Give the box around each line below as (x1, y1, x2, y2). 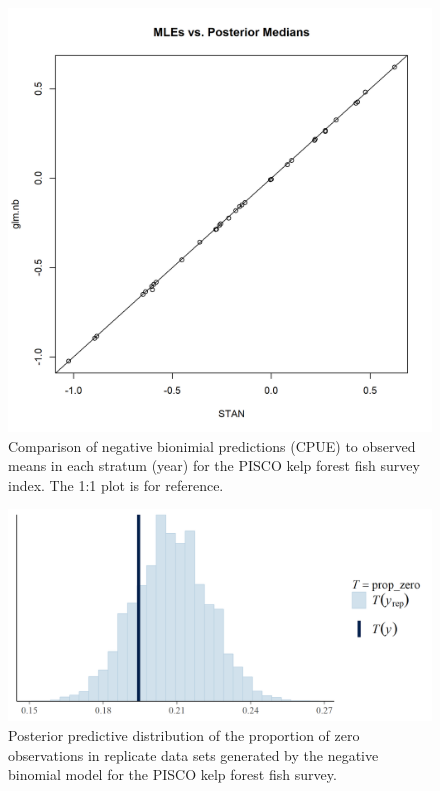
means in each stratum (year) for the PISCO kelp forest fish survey (8, 455, 420, 476)
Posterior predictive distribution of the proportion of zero (8, 724, 360, 745)
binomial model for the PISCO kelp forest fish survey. (8, 764, 337, 785)
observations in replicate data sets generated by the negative (8, 744, 379, 765)
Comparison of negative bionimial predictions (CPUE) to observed (8, 435, 416, 456)
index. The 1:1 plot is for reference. (8, 474, 224, 495)
